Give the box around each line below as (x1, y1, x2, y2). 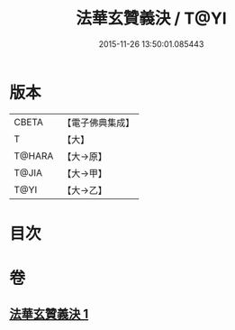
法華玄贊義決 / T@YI (76, 8, 227, 29)
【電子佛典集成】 (62, 116, 135, 129)
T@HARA (14, 150, 54, 162)
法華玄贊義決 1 (9, 307, 89, 322)
